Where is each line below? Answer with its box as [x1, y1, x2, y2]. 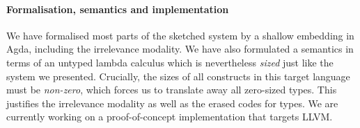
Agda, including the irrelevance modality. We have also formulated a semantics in [6, 42, 354, 56]
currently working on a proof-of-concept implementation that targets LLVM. [6, 109, 333, 124]
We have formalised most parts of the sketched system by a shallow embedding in [6, 28, 354, 42]
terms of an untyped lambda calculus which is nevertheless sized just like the [6, 55, 334, 69]
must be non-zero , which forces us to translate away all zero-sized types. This [6, 82, 337, 97]
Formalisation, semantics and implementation [6, 1, 229, 16]
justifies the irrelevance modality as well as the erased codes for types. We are [6, 95, 338, 110]
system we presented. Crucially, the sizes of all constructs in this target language [6, 68, 350, 83]
